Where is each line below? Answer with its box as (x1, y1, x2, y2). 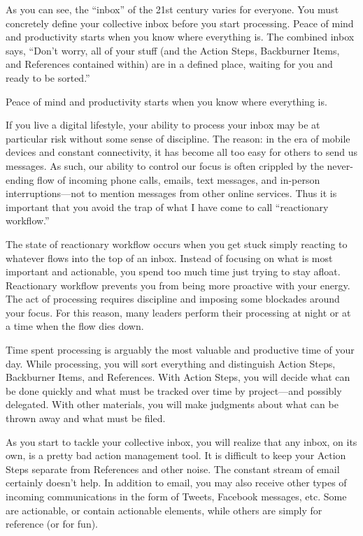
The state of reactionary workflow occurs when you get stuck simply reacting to (6, 236, 348, 251)
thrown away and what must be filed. (6, 411, 166, 426)
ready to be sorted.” (6, 70, 90, 85)
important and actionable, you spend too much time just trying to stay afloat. (6, 264, 341, 279)
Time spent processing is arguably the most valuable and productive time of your (6, 342, 355, 357)
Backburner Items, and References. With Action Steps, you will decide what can (6, 370, 350, 384)
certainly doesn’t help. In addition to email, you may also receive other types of (6, 475, 347, 490)
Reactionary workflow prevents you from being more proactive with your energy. (6, 277, 350, 292)
